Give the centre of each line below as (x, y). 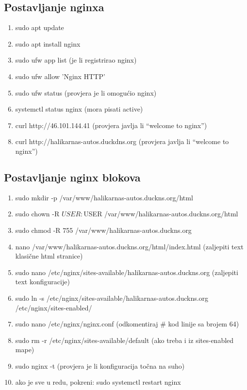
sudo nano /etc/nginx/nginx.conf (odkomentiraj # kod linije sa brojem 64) (127, 324)
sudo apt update (40, 27)
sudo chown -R (37, 214)
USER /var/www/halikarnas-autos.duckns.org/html (161, 214)
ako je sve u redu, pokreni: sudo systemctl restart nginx (98, 382)
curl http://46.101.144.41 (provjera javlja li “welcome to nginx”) (111, 125)
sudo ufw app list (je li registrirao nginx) (76, 60)
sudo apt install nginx (48, 43)
